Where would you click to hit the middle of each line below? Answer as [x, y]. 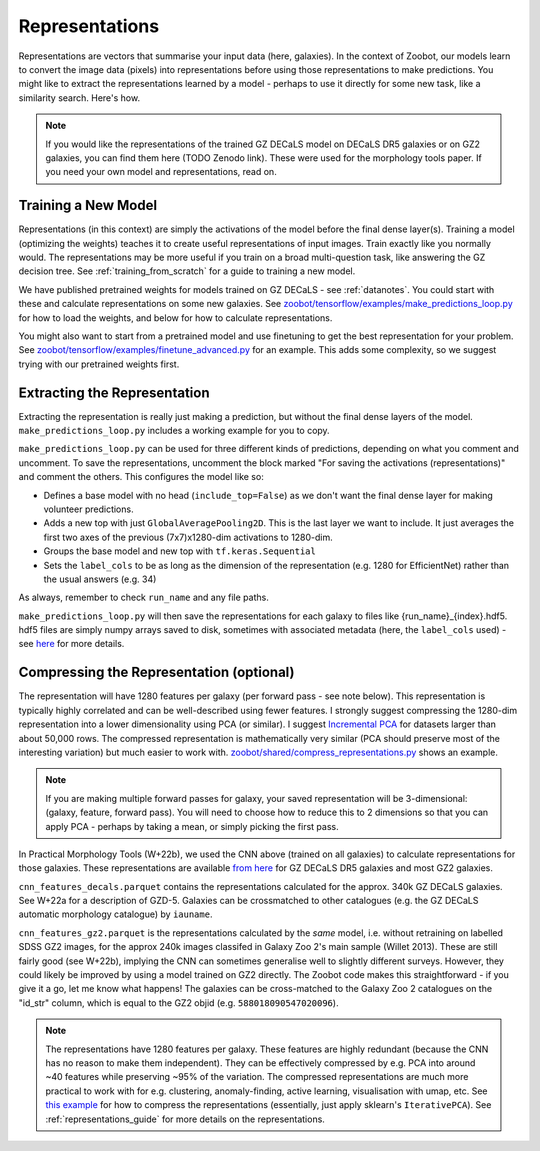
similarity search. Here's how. [79, 97]
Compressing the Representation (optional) [156, 672]
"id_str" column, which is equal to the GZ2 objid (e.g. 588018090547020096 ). [178, 1002]
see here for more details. [71, 644]
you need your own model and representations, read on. [161, 172]
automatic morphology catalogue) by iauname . [115, 914]
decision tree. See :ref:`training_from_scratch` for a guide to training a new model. [187, 271]
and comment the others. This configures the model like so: [141, 477]
